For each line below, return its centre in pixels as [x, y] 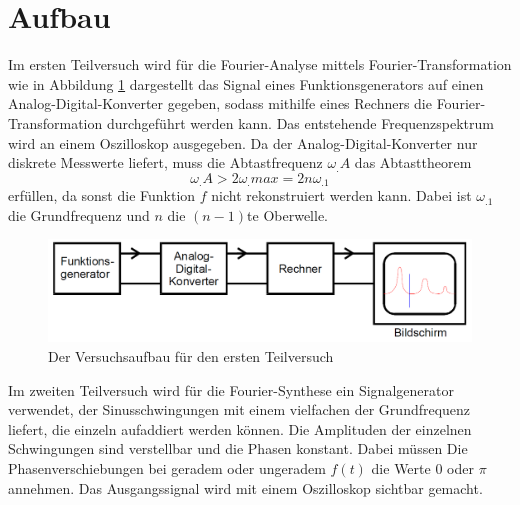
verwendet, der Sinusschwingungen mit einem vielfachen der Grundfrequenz [239, 409]
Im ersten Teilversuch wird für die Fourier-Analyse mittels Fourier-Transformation [260, 64]
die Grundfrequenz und [79, 214]
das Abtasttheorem [413, 162]
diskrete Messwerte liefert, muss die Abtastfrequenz [165, 162]
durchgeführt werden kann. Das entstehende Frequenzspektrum [300, 122]
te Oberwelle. [287, 214]
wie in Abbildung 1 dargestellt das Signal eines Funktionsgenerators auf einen [246, 83]
